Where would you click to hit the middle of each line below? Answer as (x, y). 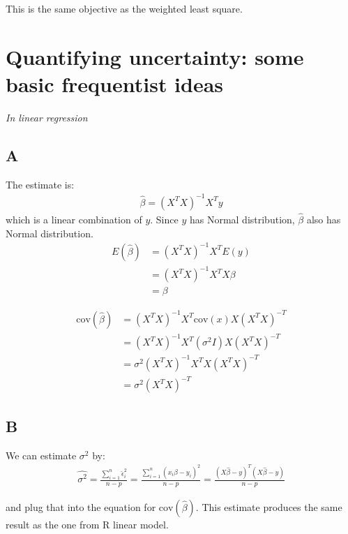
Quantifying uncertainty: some (155, 56)
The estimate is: (40, 184)
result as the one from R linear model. (87, 524)
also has (324, 220)
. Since (164, 220)
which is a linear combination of (74, 220)
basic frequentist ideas (115, 83)
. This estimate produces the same (269, 506)
